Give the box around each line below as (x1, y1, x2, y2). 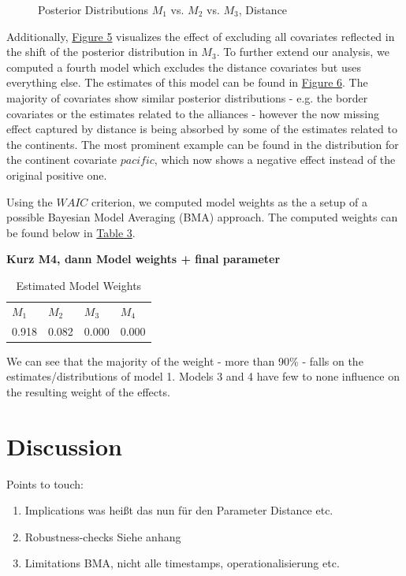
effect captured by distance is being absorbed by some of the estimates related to (6, 121, 397, 137)
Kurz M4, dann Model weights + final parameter (6, 251, 281, 267)
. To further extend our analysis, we (216, 43, 389, 60)
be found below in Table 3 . (6, 224, 136, 240)
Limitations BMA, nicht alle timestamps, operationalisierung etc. (24, 555, 340, 571)
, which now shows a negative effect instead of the (154, 151, 396, 168)
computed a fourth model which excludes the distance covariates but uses (6, 58, 361, 75)
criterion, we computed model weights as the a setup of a (91, 193, 367, 210)
